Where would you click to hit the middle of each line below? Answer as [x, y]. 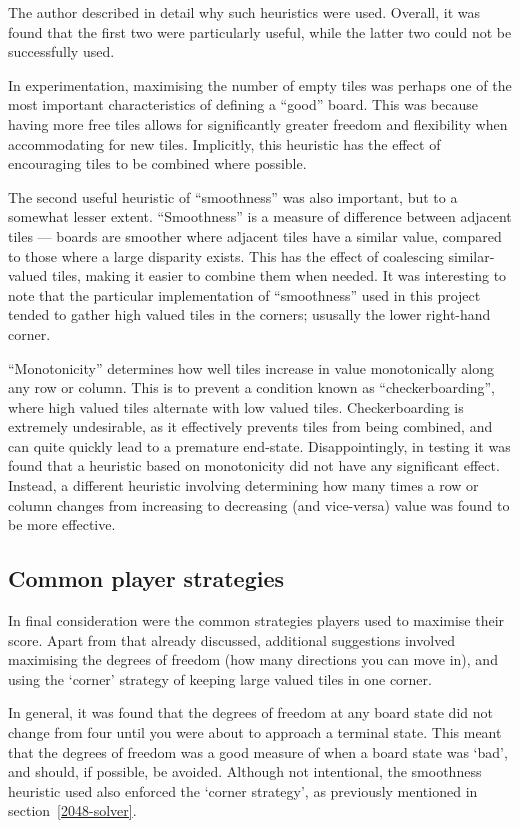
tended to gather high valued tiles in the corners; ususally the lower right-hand [249, 314]
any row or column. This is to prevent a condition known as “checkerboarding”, [251, 387]
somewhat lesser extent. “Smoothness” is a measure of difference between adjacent [260, 216]
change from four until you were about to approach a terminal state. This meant [255, 732]
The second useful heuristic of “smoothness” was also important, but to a [233, 196]
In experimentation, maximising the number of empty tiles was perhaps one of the [260, 84]
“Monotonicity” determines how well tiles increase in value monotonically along [251, 367]
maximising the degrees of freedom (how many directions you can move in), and [253, 659]
